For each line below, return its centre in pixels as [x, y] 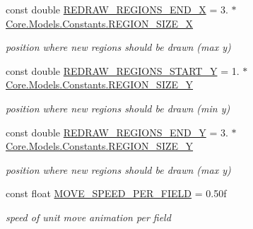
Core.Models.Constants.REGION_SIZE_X [100, 23]
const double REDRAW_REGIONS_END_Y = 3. [117, 132]
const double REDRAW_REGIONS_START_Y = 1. [123, 70]
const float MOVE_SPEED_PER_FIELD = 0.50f [116, 193]
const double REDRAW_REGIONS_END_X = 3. [117, 9]
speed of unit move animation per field [88, 217]
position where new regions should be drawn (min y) [118, 108]
